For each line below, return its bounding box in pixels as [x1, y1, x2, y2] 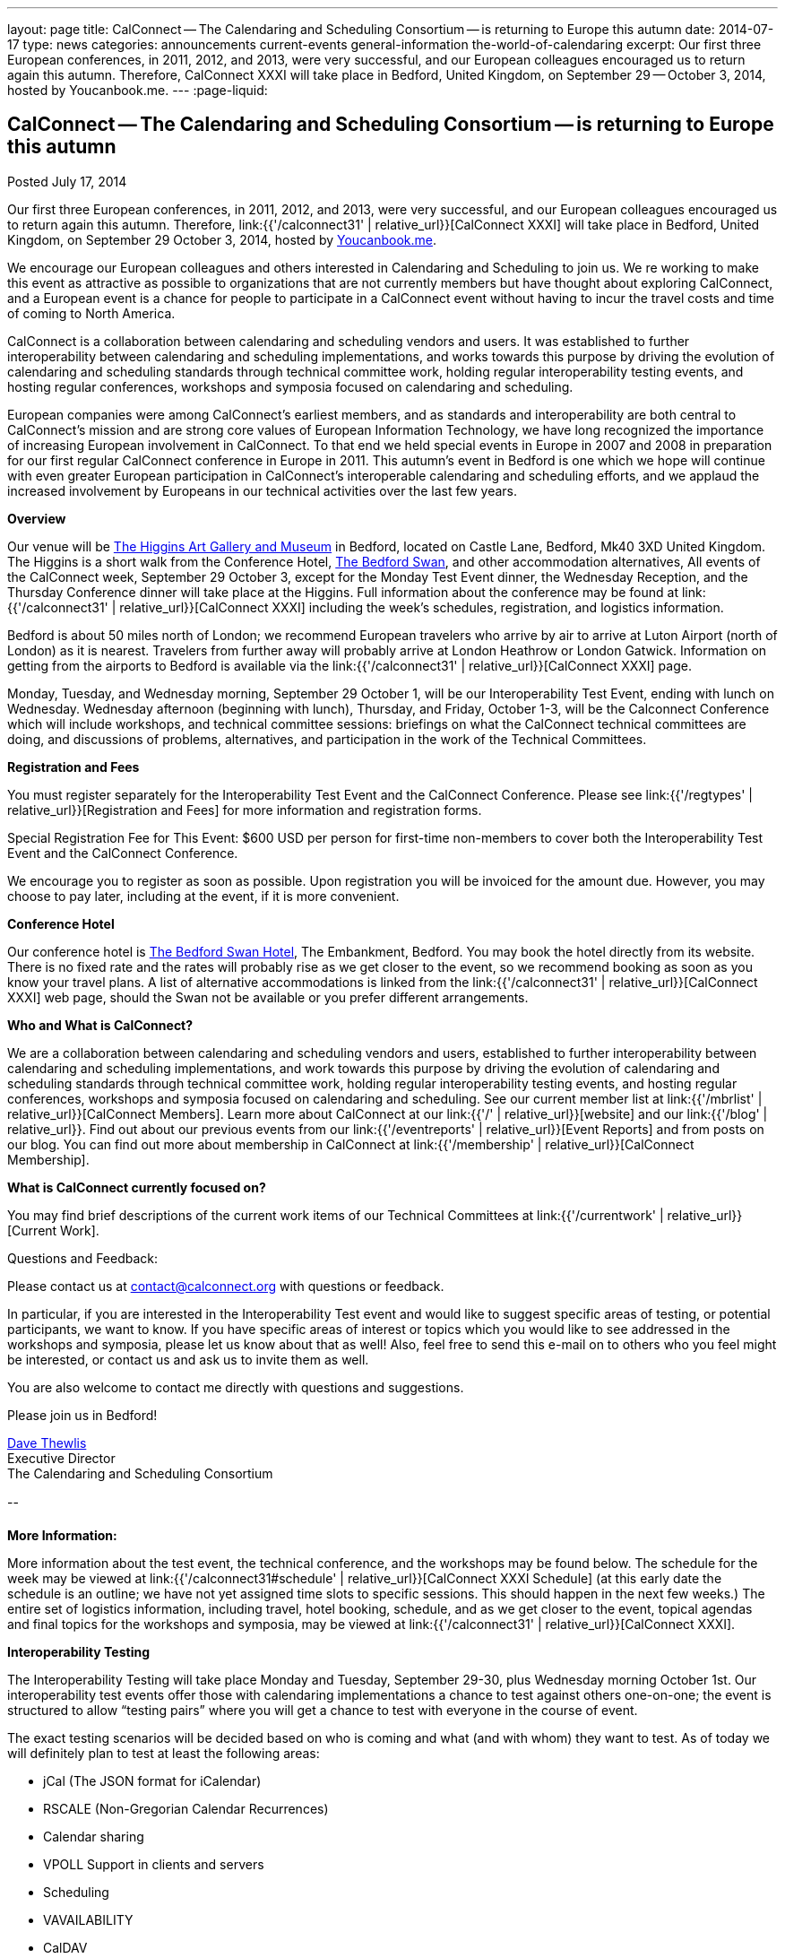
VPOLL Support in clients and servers [43, 1856, 264, 1872]
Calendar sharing [43, 1828, 144, 1844]
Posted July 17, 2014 [7, 173, 127, 189]
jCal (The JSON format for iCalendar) [43, 1772, 262, 1789]
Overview [7, 510, 66, 526]
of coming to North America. [7, 305, 176, 321]
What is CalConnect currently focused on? [7, 1179, 266, 1195]
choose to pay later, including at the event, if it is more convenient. [7, 888, 400, 904]
